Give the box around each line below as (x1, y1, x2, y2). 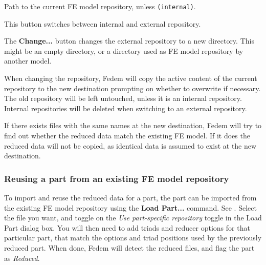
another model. (4, 55, 52, 66)
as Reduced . (4, 252, 40, 263)
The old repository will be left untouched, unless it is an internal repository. (4, 93, 242, 104)
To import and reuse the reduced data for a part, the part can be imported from (4, 192, 257, 202)
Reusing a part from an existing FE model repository (4, 172, 229, 185)
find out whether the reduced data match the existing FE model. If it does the (4, 130, 250, 140)
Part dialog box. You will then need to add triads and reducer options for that (4, 222, 250, 233)
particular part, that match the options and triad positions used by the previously (4, 232, 262, 243)
